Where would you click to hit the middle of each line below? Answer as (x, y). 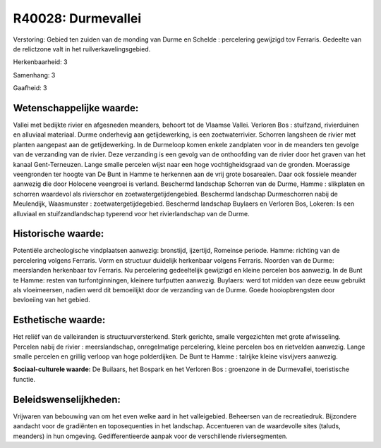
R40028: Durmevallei (77, 18)
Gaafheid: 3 (30, 88)
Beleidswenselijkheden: (67, 399)
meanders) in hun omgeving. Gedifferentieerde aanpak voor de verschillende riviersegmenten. (150, 436)
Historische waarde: (59, 234)
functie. (24, 379)
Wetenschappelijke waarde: (76, 108)
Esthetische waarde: (59, 320)
